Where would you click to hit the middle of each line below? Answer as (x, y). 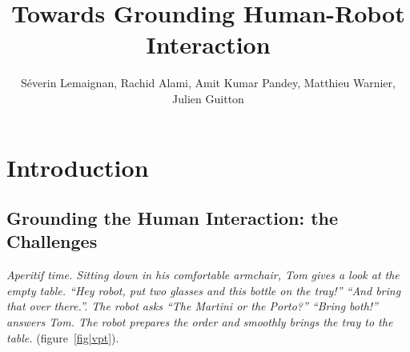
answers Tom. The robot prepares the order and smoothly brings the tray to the (200, 322)
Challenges (52, 241)
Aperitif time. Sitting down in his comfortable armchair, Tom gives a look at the (203, 275)
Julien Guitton (208, 98)
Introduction (78, 167)
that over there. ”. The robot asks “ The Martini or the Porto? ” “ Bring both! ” (192, 306)
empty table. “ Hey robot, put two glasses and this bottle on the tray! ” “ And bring (204, 290)
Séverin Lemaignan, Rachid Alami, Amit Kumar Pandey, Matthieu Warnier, (208, 83)
